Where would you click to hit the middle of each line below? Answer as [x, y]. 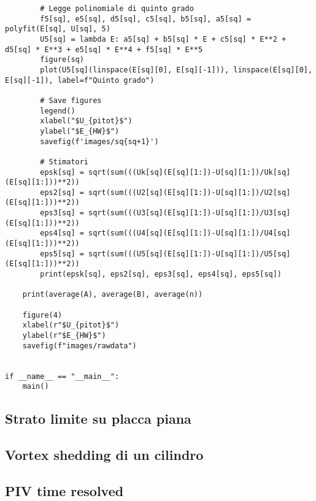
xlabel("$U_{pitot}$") [86, 121]
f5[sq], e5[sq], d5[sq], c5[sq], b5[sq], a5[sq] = [145, 19]
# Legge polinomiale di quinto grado [117, 9]
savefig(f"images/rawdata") [79, 346]
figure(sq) [62, 60]
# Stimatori [64, 162]
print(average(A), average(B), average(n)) [113, 295]
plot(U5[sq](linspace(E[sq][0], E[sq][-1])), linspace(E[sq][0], [176, 70]
